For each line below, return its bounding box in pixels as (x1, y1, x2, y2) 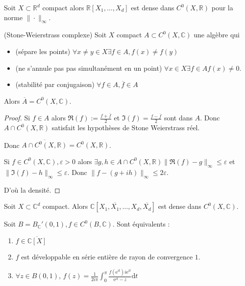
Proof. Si (4, 113, 30, 123)
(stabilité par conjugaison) (15, 79, 95, 89)
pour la (211, 2, 233, 12)
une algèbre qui (194, 29, 240, 40)
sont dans (164, 113, 193, 123)
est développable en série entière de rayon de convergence (21, 252, 193, 262)
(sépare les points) (15, 46, 71, 56)
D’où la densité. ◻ (4, 184, 60, 195)
